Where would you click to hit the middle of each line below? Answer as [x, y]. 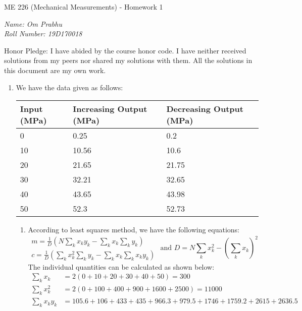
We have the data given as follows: [69, 87]
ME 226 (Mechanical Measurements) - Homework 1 [84, 7]
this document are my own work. [55, 70]
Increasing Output [110, 109]
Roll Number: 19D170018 [43, 34]
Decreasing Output [205, 109]
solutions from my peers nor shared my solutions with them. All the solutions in [128, 60]
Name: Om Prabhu [33, 23]
